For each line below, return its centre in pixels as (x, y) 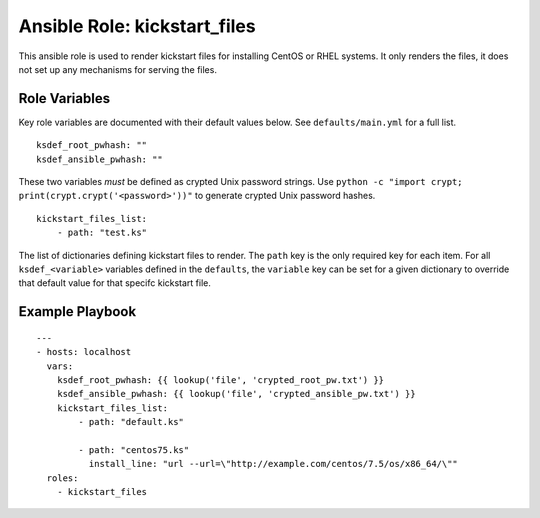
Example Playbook (77, 311)
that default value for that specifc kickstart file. (115, 283)
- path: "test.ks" (102, 233)
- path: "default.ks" (131, 422)
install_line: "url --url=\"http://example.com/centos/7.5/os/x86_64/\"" (273, 464)
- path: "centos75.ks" (134, 449)
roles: (62, 478)
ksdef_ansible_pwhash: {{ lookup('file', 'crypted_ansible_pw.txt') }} (236, 394)
